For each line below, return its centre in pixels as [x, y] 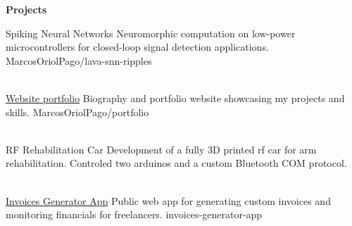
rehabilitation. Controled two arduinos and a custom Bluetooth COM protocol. [176, 163]
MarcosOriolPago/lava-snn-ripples [79, 60]
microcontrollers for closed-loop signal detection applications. [137, 47]
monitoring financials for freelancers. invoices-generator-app [134, 214]
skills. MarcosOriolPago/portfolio [77, 112]
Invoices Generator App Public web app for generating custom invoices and [168, 200]
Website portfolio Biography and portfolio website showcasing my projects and [175, 98]
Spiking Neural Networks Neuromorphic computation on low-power [151, 33]
